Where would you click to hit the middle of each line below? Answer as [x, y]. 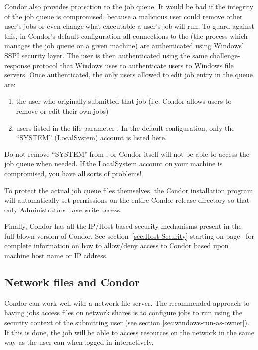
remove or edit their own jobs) [62, 110]
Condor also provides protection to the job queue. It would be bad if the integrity [129, 6]
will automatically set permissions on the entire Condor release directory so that [127, 200]
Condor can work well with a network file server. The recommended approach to [127, 303]
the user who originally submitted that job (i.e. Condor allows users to [124, 101]
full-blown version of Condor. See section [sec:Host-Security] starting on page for [129, 236]
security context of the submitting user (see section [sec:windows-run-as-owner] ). [127, 322]
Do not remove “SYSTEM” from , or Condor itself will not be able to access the [127, 154]
